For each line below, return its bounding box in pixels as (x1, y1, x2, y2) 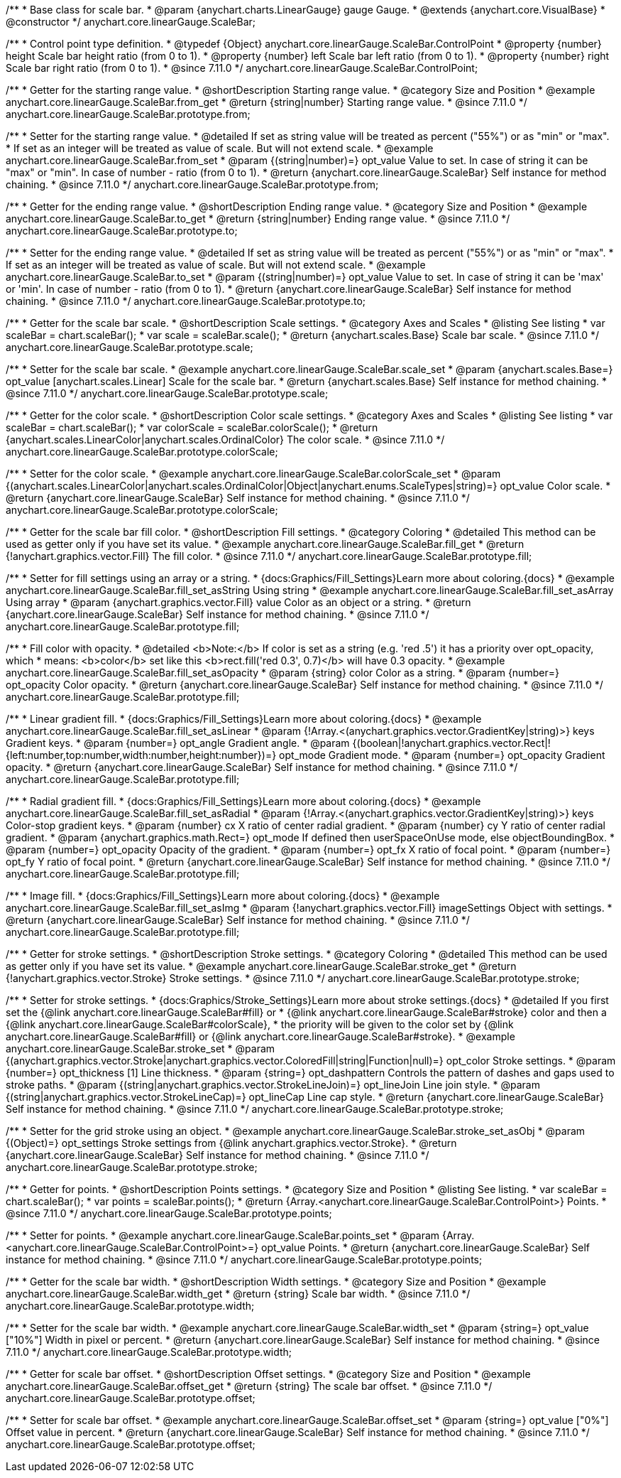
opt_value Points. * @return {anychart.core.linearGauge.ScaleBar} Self (261, 1241, 590, 1253)
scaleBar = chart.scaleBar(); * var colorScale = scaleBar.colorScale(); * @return (6, 421, 378, 433)
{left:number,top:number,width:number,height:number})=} (6, 749, 277, 761)
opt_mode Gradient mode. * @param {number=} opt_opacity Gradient (279, 749, 605, 761)
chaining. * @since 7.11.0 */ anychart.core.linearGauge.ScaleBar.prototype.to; (6, 295, 366, 307)
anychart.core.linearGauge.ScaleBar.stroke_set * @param (6, 1042, 275, 1054)
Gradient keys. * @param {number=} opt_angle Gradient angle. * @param (6, 737, 350, 749)
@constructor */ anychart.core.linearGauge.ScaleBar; (6, 16, 256, 28)
